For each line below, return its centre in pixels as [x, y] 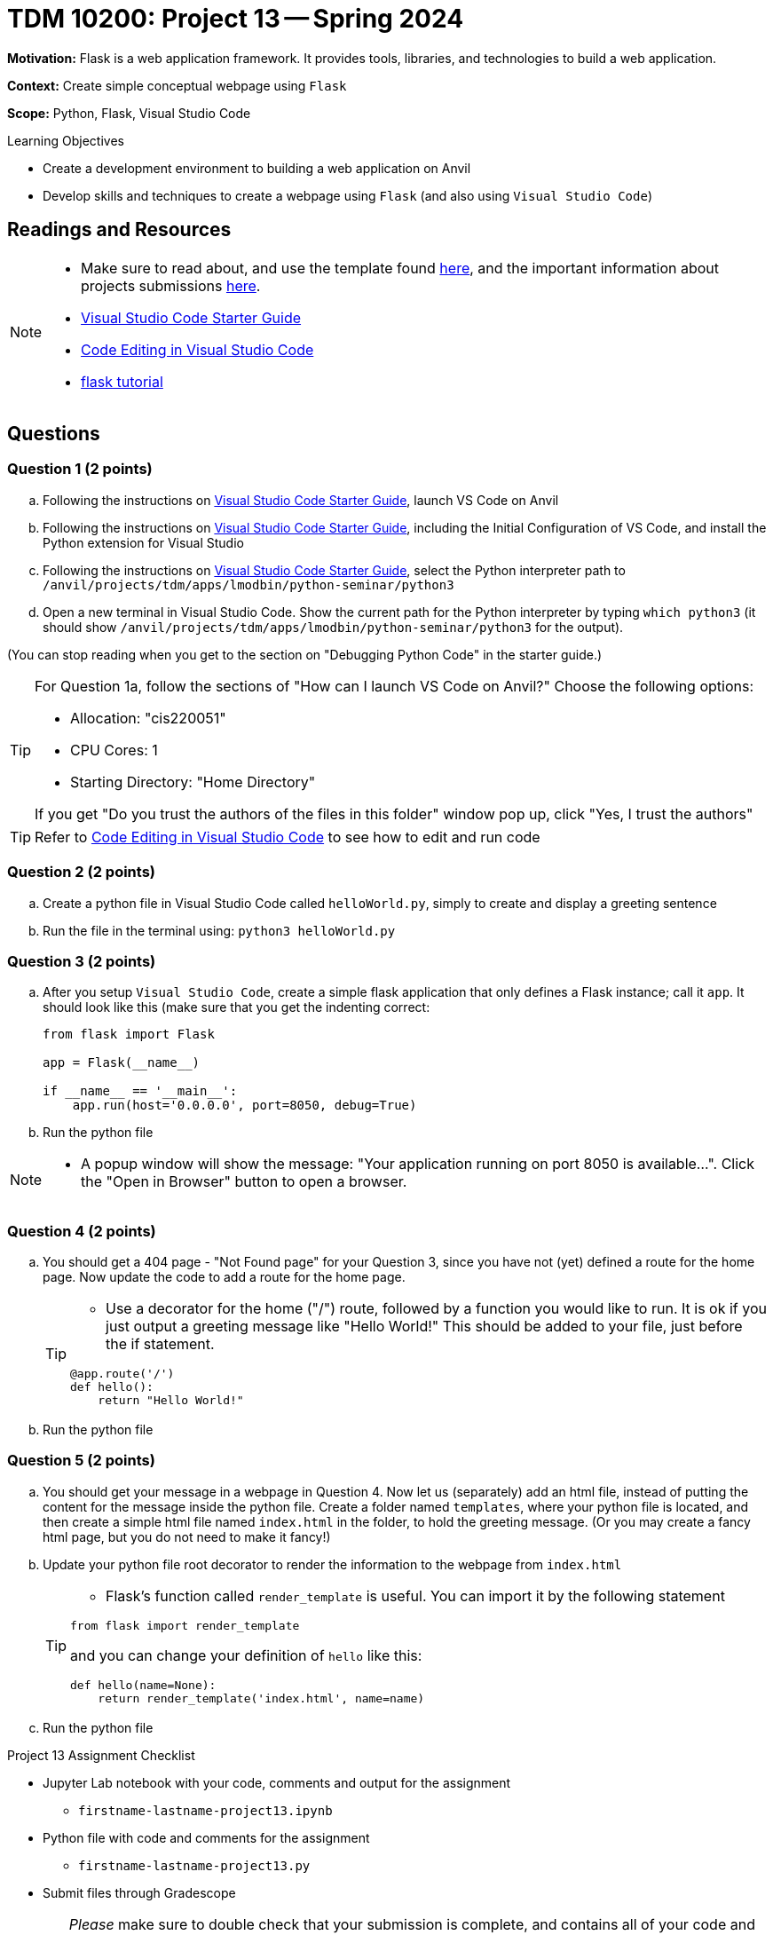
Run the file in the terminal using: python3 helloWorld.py [219, 930]
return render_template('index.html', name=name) [261, 1698]
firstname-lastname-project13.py [194, 1865]
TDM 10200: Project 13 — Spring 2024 [236, 19]
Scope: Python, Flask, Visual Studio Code [129, 113]
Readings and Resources [119, 230]
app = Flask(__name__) [122, 1063]
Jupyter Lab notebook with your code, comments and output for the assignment [277, 1782]
